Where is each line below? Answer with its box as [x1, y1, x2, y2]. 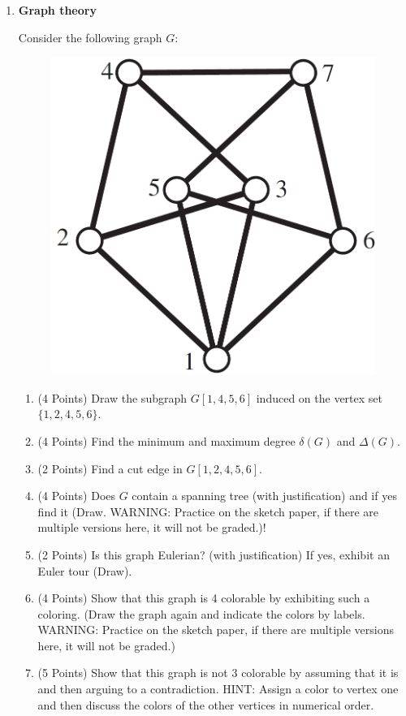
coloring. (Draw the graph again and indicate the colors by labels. [37, 605, 365, 622]
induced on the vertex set [256, 389, 382, 406]
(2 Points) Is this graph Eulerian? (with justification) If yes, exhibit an [37, 546, 390, 563]
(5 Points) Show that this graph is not [37, 664, 228, 681]
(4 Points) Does [37, 487, 116, 504]
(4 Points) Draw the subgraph [37, 389, 188, 406]
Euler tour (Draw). [37, 562, 132, 579]
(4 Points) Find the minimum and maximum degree [37, 432, 296, 449]
